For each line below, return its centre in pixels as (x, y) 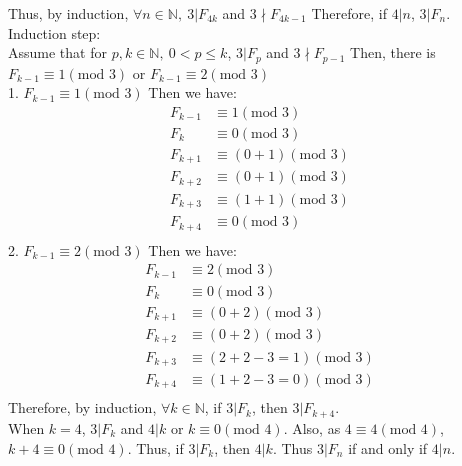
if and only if (388, 447)
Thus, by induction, (68, 13)
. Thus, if (155, 447)
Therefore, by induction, (82, 407)
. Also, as (312, 427)
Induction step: (54, 32)
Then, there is (393, 52)
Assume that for (57, 52)
